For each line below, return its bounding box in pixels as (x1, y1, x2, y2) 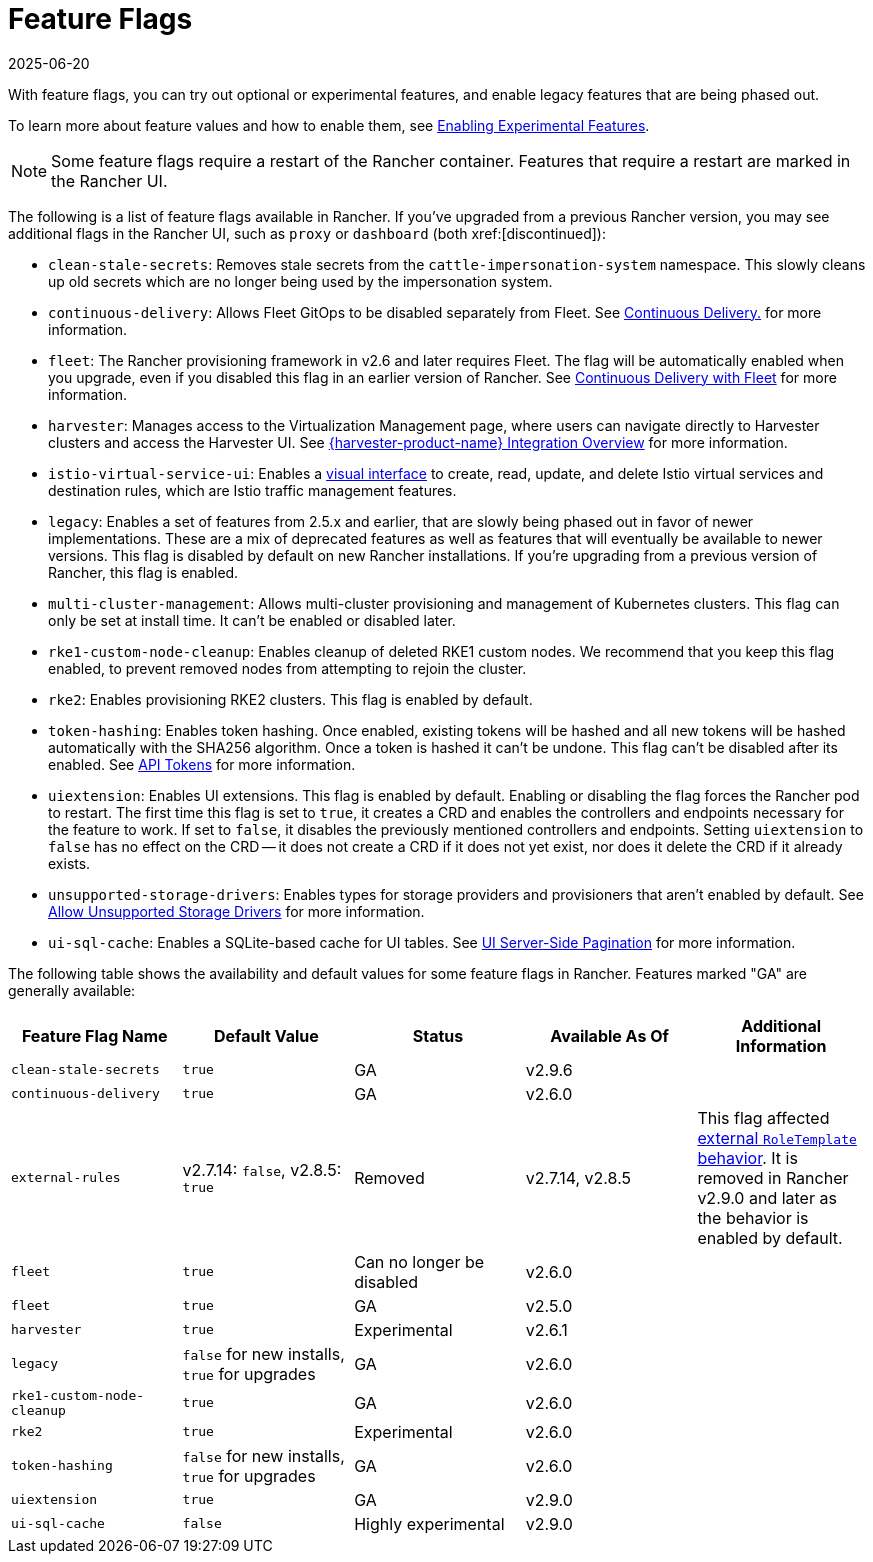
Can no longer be (354, 1251, 485, 1272)
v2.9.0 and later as (697, 1187, 837, 1208)
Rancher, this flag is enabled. (48, 563, 239, 581)
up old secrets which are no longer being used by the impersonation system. (48, 272, 553, 290)
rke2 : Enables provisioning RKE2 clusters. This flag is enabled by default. (48, 690, 533, 708)
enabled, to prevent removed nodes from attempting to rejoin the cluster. (48, 659, 527, 677)
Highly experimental (354, 1513, 505, 1534)
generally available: (8, 981, 136, 999)
